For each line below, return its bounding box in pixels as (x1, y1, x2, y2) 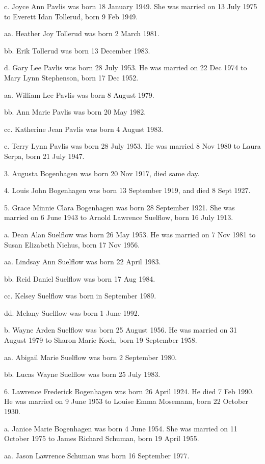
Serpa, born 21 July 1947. (4, 150, 85, 161)
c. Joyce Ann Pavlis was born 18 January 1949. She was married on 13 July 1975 (4, 1, 257, 11)
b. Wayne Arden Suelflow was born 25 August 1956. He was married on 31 (4, 324, 237, 335)
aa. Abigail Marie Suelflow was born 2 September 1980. (4, 351, 177, 362)
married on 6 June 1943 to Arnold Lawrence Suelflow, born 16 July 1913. (4, 212, 233, 223)
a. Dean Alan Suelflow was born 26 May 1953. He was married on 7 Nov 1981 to (4, 229, 256, 239)
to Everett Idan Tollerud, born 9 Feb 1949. (4, 11, 138, 21)
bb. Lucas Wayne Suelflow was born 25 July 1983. (4, 369, 161, 379)
